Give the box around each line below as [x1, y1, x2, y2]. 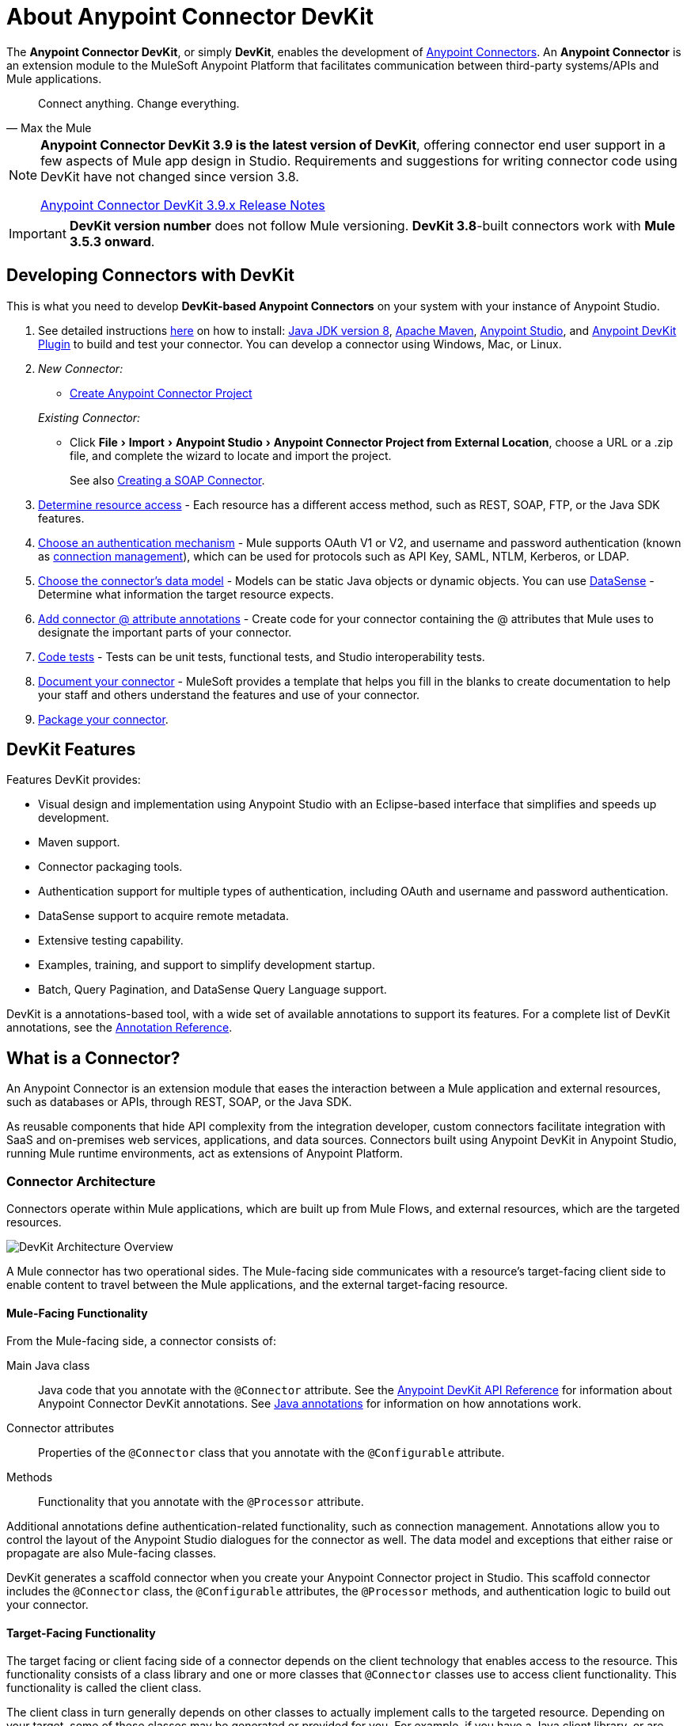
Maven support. [38, 835, 120, 850]
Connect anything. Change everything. [38, 96, 240, 110]
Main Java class [6, 1359, 90, 1373]
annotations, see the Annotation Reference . [6, 1021, 233, 1035]
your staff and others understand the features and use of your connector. [38, 687, 420, 701]
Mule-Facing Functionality [6, 1306, 148, 1320]
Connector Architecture [6, 1173, 156, 1189]
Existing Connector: [38, 410, 141, 424]
